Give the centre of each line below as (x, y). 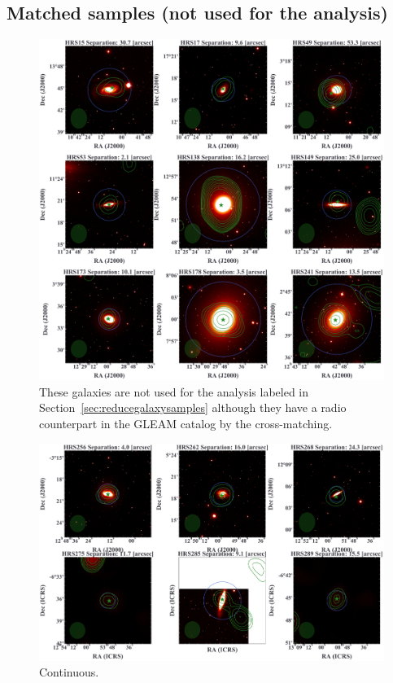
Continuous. (69, 672)
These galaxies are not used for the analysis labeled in (174, 391)
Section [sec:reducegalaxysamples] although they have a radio (193, 407)
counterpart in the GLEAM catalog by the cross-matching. (186, 424)
